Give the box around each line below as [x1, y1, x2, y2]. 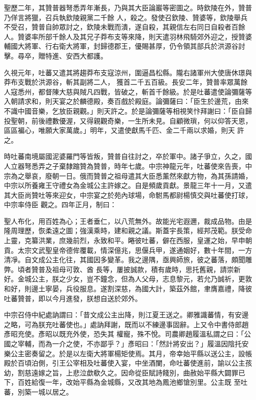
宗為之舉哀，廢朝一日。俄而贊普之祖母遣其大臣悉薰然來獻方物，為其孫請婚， [4, 170, 252, 181]
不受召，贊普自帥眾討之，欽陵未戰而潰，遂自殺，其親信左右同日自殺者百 [4, 22, 238, 32]
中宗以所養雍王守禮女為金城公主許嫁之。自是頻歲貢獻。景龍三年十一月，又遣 [4, 180, 252, 190]
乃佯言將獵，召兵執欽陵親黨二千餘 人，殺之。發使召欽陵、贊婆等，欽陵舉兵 [4, 12, 248, 22]
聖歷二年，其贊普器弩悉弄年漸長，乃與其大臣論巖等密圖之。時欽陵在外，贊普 [4, 2, 252, 12]
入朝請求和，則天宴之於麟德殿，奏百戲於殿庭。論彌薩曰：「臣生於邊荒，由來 [4, 96, 249, 106]
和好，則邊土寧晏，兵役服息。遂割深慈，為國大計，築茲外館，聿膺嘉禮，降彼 [4, 283, 252, 294]
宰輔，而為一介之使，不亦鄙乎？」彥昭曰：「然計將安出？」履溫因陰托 [17, 338, 242, 348]
